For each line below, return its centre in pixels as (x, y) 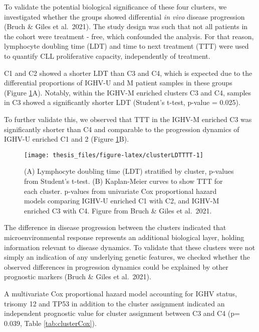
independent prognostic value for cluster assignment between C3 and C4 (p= (122, 313)
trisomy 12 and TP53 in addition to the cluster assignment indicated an (114, 303)
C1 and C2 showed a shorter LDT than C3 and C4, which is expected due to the (128, 73)
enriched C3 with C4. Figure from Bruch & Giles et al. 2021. (118, 210)
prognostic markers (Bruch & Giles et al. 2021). (78, 276)
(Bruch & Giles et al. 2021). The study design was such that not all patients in (126, 26)
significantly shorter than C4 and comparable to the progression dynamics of (122, 129)
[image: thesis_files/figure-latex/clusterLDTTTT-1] (114, 155)
